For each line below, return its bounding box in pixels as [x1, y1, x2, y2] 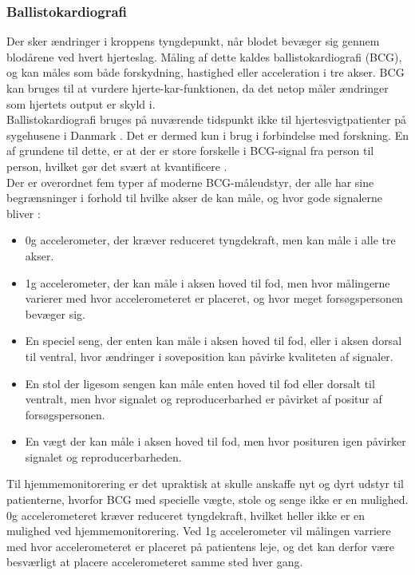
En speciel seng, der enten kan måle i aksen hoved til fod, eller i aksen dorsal [25, 332, 402, 349]
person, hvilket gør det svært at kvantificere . [6, 157, 227, 174]
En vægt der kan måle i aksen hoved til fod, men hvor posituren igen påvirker [25, 433, 406, 450]
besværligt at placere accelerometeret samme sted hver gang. [6, 553, 303, 570]
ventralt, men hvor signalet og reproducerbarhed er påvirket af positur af [25, 391, 382, 407]
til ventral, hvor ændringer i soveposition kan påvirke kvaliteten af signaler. [25, 347, 393, 364]
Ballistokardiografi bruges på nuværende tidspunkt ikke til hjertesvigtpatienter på [6, 111, 406, 128]
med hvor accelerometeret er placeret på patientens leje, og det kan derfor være [6, 537, 395, 554]
